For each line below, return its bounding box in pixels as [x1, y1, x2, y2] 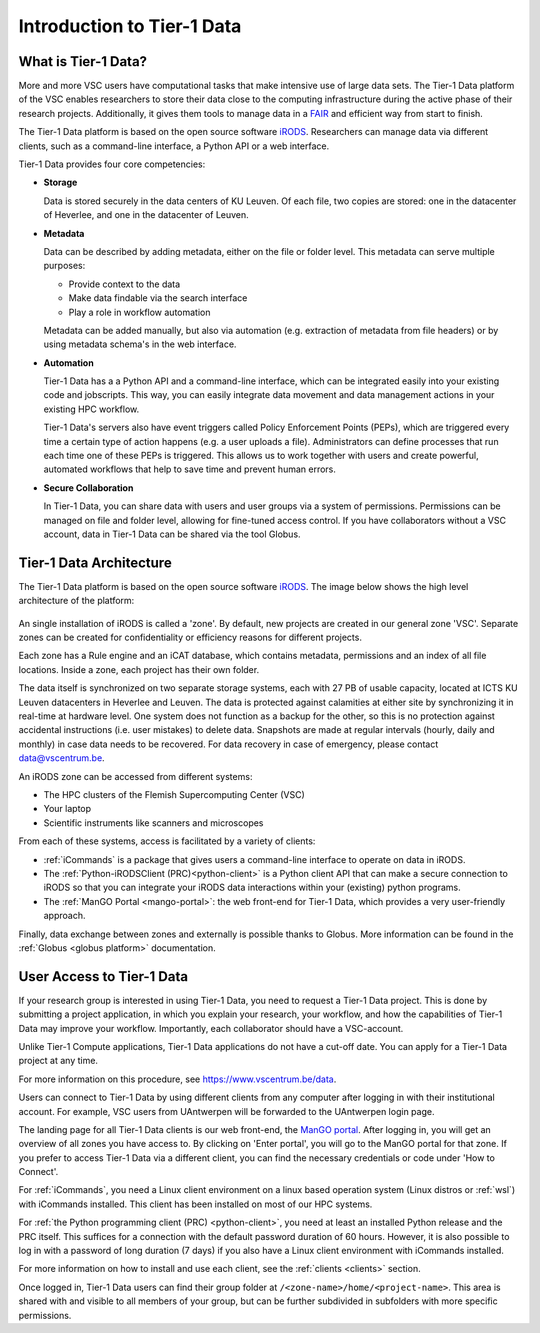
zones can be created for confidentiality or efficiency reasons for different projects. [18, 631, 362, 644]
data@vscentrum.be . [18, 752, 105, 764]
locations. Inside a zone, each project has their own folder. [18, 663, 260, 675]
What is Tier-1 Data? [18, 53, 148, 70]
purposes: [43, 260, 86, 272]
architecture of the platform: [18, 595, 135, 607]
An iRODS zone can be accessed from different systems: [18, 770, 253, 782]
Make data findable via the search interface [68, 292, 248, 304]
